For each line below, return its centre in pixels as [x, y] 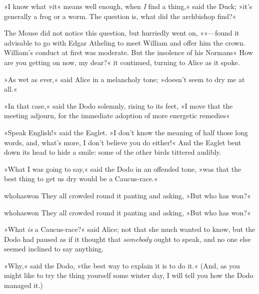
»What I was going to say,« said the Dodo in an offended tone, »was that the [123, 169]
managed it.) [23, 285]
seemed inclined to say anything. [54, 249]
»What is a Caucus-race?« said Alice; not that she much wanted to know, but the [130, 229]
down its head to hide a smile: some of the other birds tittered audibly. [113, 152]
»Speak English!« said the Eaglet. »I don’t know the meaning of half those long [126, 132]
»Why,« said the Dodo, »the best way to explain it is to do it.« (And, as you [122, 265]
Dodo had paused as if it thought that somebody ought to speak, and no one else [127, 239]
